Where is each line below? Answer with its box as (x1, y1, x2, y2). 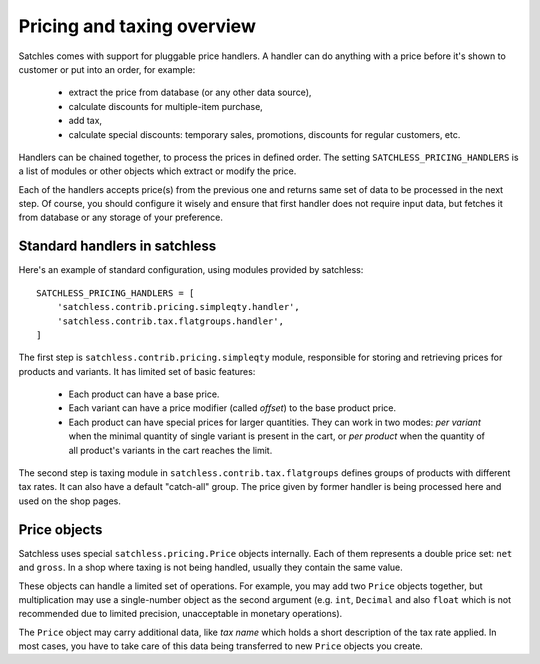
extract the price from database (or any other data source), (68, 86, 312, 99)
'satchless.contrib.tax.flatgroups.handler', (56, 315, 285, 327)
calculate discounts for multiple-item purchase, (68, 100, 264, 112)
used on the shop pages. (18, 495, 122, 507)
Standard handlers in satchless (18, 238, 217, 255)
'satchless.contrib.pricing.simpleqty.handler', (56, 301, 300, 313)
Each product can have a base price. (68, 388, 220, 400)
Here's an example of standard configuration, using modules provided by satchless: (18, 264, 364, 276)
